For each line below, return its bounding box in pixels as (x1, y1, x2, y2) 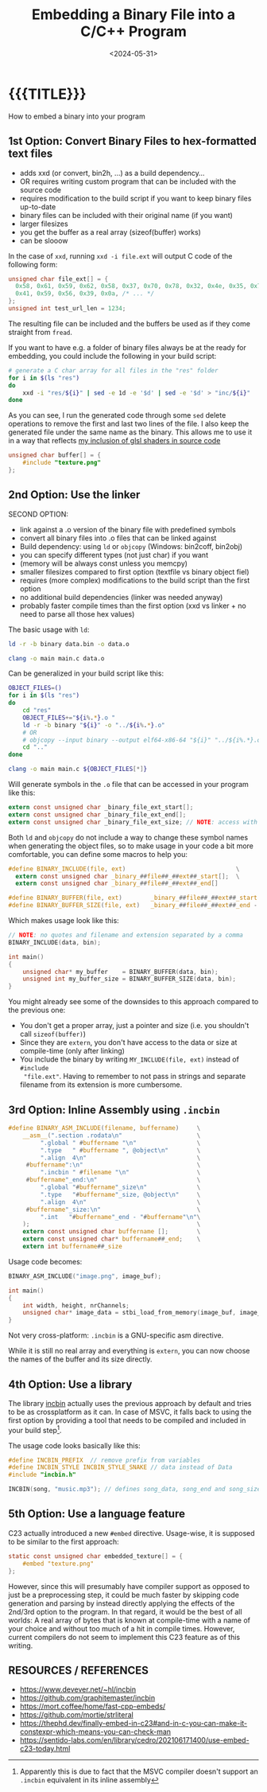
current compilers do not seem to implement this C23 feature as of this (8, 1632, 241, 1642)
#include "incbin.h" (8, 1471, 77, 1479)
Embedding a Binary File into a (31, 6, 236, 24)
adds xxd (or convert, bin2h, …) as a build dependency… (19, 168, 205, 177)
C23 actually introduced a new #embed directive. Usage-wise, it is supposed (8, 1528, 256, 1537)
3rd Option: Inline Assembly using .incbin (8, 1103, 220, 1116)
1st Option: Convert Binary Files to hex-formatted (8, 134, 257, 148)
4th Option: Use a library (8, 1377, 133, 1391)
